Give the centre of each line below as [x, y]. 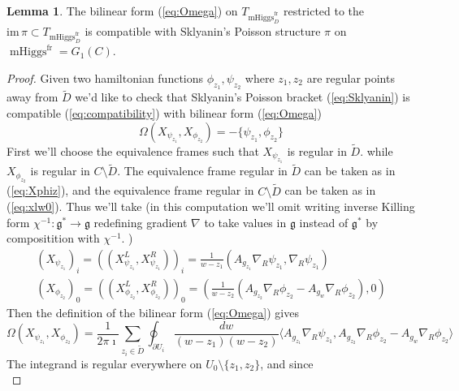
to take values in [245, 222]
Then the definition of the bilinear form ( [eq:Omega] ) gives [153, 312]
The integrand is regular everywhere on [104, 363]
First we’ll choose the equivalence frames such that [133, 150]
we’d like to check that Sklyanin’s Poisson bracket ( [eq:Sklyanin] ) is [242, 97]
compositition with [53, 238]
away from [32, 97]
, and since [287, 363]
